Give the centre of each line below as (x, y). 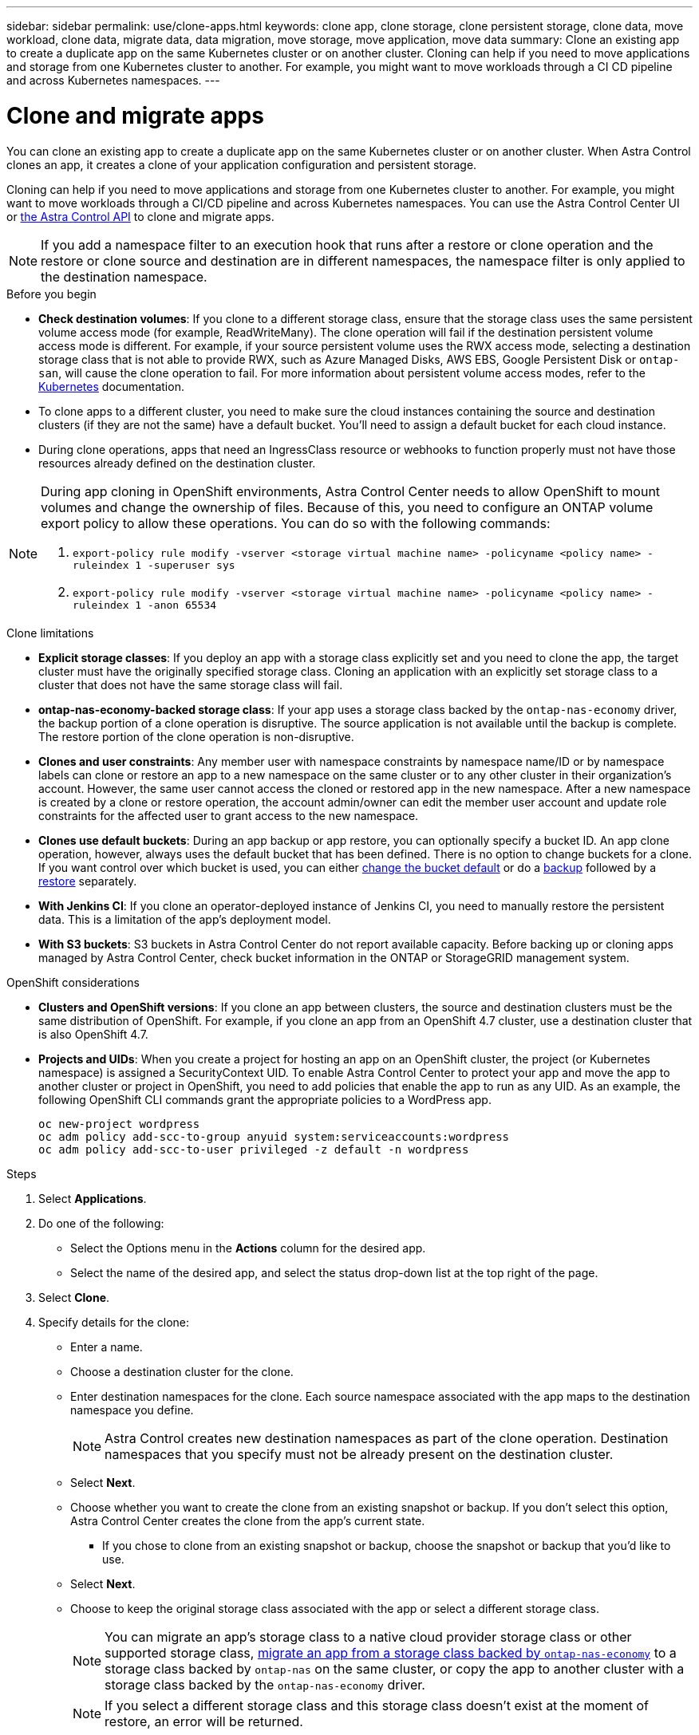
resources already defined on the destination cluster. (177, 463)
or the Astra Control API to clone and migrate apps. (140, 216)
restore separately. (88, 881)
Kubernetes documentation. (111, 386)
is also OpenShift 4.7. (93, 1034)
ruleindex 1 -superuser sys (154, 565)
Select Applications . (93, 1198)
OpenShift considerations (73, 982)
